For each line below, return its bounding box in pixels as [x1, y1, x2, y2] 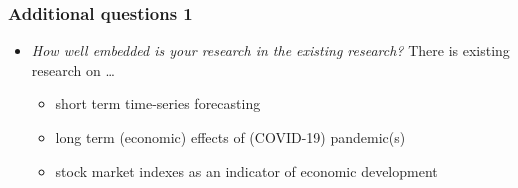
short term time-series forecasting [55, 93, 261, 114]
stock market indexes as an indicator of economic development [55, 160, 438, 181]
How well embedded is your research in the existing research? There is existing [31, 40, 510, 61]
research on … [31, 59, 115, 80]
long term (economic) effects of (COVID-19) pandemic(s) [55, 127, 406, 147]
